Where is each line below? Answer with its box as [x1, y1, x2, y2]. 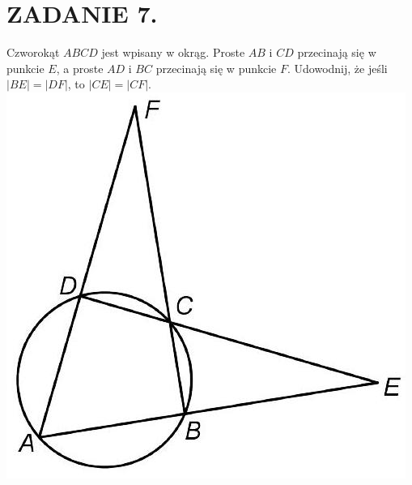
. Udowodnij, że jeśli [287, 59, 388, 76]
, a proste [56, 59, 104, 76]
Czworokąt [6, 44, 60, 61]
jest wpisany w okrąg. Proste [101, 44, 245, 61]
